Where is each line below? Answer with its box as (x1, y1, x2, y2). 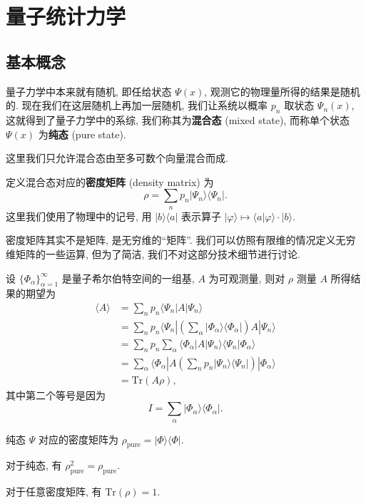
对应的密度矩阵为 (38, 431, 118, 446)
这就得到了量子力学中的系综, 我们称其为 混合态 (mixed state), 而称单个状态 (6, 112, 350, 127)
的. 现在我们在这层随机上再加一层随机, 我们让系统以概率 (6, 98, 268, 113)
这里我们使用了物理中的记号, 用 (6, 208, 152, 223)
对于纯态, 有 (6, 458, 62, 473)
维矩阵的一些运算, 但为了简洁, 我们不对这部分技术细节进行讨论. (6, 246, 300, 261)
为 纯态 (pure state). (38, 126, 126, 141)
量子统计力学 (6, 1, 126, 31)
